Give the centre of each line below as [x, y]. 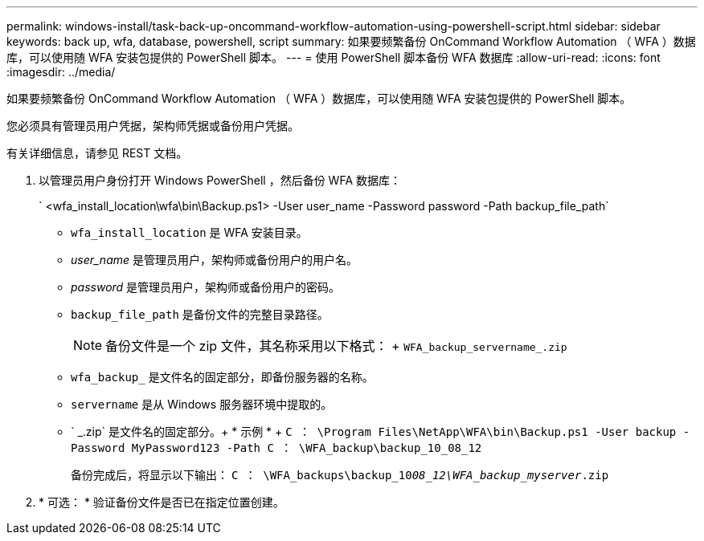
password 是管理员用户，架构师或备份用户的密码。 [206, 287]
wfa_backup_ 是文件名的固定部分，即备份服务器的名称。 [222, 377]
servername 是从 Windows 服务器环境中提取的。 [202, 404]
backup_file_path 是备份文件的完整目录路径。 [200, 314]
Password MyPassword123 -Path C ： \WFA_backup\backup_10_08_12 [276, 448]
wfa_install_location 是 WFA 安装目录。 [189, 232]
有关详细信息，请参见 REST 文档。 [97, 153]
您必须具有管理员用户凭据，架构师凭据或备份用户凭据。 [153, 126]
